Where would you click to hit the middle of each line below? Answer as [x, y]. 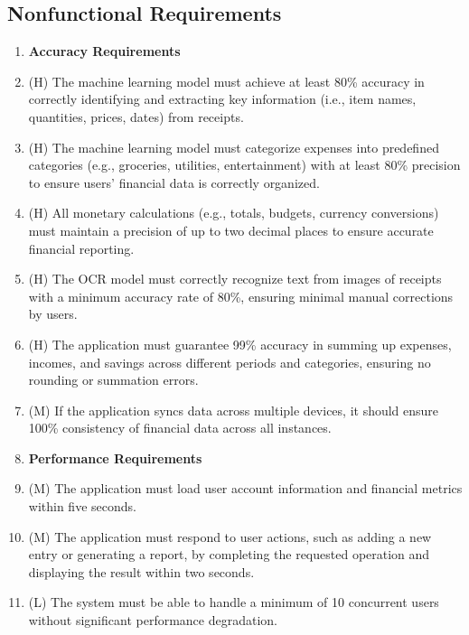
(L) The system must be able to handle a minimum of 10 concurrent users [234, 602]
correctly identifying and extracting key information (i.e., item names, [222, 99]
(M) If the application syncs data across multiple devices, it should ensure [234, 410]
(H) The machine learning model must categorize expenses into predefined [234, 147]
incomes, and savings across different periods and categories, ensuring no [230, 362]
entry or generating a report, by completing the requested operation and [229, 554]
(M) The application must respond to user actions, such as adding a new [230, 536]
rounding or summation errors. [113, 380]
